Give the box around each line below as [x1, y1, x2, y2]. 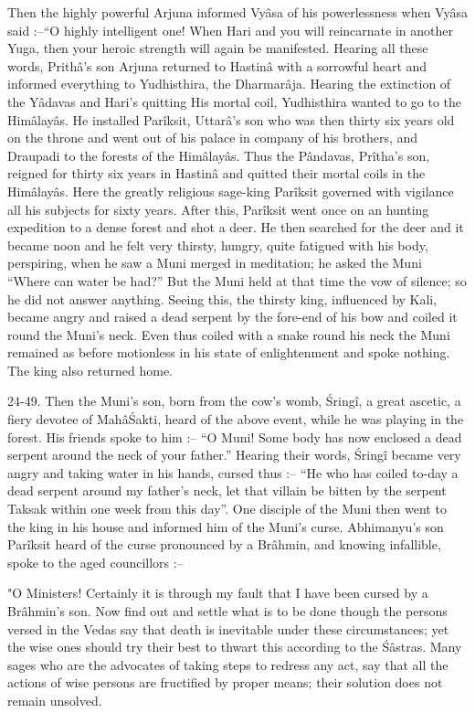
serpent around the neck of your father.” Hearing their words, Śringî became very [7, 445, 461, 464]
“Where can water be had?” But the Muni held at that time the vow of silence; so [7, 271, 467, 290]
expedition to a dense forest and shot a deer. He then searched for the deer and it [7, 218, 464, 237]
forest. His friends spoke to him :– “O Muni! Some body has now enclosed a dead [7, 427, 462, 446]
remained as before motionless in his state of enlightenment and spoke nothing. [7, 343, 450, 362]
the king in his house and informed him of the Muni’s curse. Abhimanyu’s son [7, 516, 444, 536]
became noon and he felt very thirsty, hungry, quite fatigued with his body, [7, 235, 428, 254]
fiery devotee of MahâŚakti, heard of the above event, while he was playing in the [7, 410, 464, 429]
